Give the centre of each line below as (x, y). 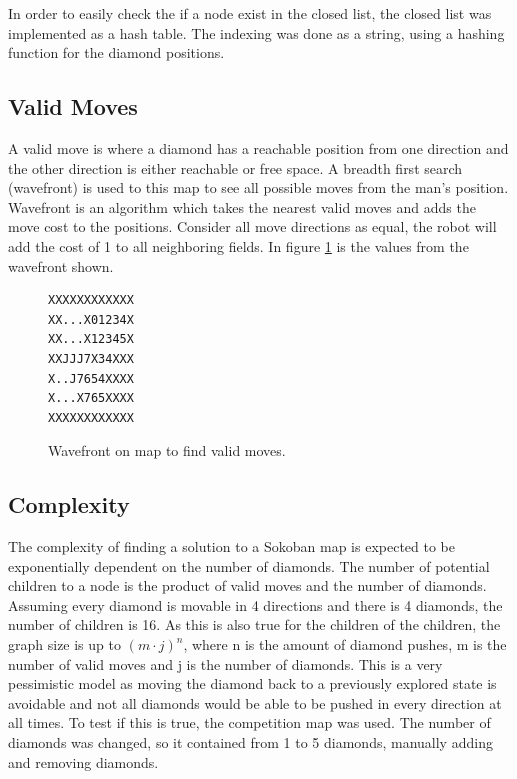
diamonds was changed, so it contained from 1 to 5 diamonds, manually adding (250, 742)
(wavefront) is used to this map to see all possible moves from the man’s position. (258, 187)
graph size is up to (64, 644)
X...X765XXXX (91, 398)
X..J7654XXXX (91, 378)
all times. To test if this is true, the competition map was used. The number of (249, 722)
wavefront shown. (61, 265)
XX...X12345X (91, 339)
